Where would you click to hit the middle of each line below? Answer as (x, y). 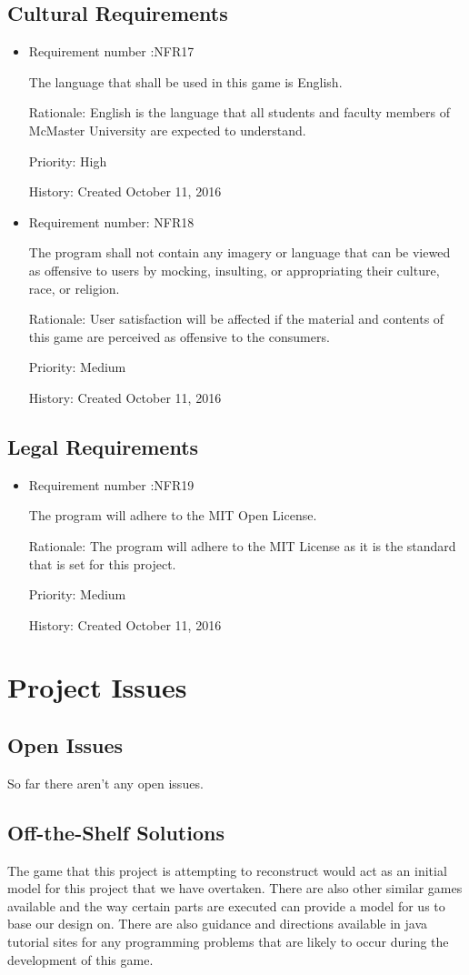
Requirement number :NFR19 (111, 484)
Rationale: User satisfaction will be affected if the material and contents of (236, 319)
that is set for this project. (102, 563)
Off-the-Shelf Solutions (116, 832)
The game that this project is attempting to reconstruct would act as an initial (227, 870)
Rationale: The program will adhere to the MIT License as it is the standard (242, 545)
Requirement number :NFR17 (111, 51)
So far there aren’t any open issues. (105, 783)
